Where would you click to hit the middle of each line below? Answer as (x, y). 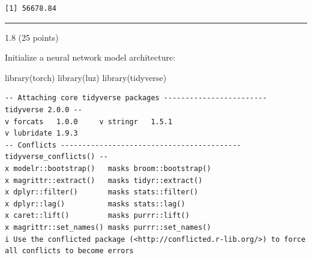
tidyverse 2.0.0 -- (43, 109)
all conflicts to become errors (69, 251)
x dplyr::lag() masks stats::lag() (95, 204)
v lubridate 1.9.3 (41, 133)
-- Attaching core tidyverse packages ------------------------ (136, 98)
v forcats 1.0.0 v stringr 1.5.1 (89, 121)
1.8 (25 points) (32, 37)
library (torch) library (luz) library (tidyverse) (86, 77)
